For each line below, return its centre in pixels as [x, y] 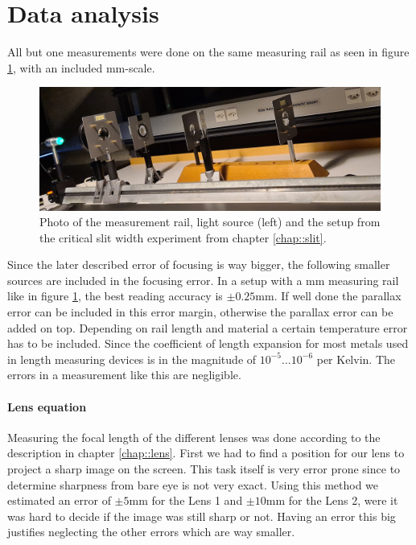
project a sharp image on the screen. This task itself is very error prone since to [204, 469]
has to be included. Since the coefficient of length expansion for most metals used [208, 343]
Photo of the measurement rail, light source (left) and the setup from [210, 222]
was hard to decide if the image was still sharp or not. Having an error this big [202, 516]
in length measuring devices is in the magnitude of [132, 359]
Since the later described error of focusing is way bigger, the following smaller [199, 264]
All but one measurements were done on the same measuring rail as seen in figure [208, 52]
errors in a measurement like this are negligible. [124, 375]
